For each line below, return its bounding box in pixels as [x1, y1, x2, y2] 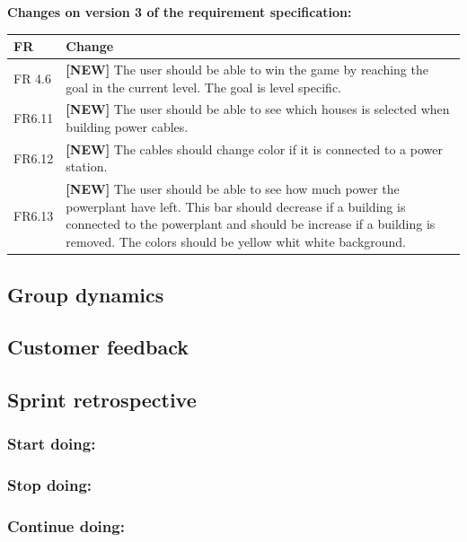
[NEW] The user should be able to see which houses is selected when [66, 100, 450, 118]
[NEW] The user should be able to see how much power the [66, 179, 400, 198]
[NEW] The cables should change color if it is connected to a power [66, 139, 443, 158]
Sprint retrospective [7, 386, 197, 414]
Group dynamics [7, 280, 164, 308]
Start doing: [7, 433, 96, 455]
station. [66, 157, 108, 176]
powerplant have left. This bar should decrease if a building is [66, 197, 406, 215]
